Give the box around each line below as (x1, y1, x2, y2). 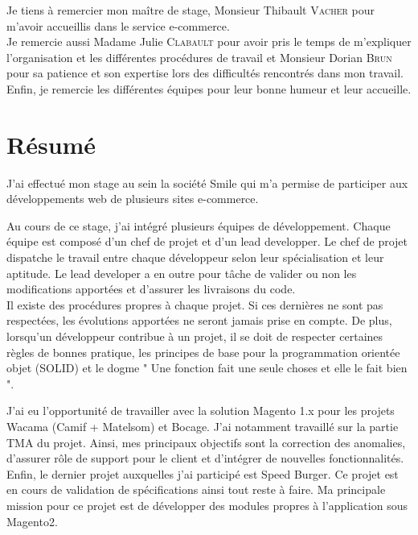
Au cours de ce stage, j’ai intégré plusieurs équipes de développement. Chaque (6, 217, 391, 234)
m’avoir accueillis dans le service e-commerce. (6, 17, 230, 34)
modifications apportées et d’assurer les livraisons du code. (6, 280, 296, 297)
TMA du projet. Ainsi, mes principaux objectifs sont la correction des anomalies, (6, 433, 406, 450)
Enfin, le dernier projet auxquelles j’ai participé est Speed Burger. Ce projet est (6, 465, 399, 482)
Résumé (6, 127, 96, 160)
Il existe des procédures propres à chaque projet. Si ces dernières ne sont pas (6, 296, 383, 313)
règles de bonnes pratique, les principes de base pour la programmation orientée (6, 343, 400, 360)
